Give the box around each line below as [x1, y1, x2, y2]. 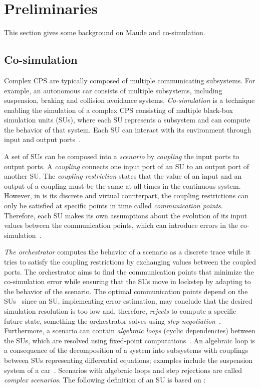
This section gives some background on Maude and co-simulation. [4, 27, 205, 38]
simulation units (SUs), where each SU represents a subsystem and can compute [4, 114, 250, 125]
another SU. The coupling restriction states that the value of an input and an [4, 171, 242, 181]
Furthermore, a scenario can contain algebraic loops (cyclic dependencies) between [4, 325, 255, 336]
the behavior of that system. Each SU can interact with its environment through [4, 124, 251, 135]
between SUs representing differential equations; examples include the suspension [4, 354, 253, 365]
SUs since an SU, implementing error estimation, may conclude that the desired [4, 296, 252, 306]
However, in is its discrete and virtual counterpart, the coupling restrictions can [4, 190, 248, 201]
